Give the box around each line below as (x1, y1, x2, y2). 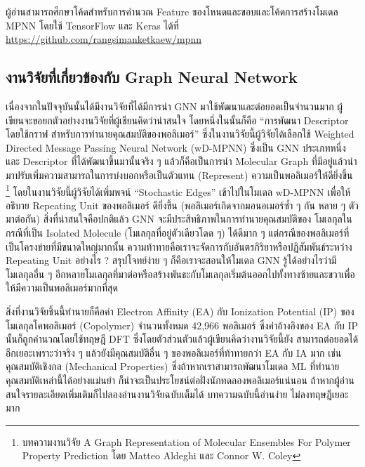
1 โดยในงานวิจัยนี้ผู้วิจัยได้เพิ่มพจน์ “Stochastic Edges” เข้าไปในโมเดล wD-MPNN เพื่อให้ (6, 182, 351, 199)
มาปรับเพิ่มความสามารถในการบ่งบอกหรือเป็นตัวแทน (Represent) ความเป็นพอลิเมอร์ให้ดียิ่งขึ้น (6, 167, 353, 182)
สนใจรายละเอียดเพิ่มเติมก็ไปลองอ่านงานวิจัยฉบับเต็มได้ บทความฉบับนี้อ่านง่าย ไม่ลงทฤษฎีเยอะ (6, 386, 349, 401)
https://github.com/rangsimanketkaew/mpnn (6, 32, 202, 46)
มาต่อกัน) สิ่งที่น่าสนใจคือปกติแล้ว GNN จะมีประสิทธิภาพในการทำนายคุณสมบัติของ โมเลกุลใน (6, 211, 352, 226)
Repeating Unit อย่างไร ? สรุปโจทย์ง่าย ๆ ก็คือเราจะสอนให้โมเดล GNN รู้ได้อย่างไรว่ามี (6, 253, 337, 268)
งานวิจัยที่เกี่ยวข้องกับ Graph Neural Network (6, 66, 298, 88)
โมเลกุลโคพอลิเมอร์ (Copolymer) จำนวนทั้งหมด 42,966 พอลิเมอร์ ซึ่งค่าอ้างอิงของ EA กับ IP (6, 317, 359, 332)
